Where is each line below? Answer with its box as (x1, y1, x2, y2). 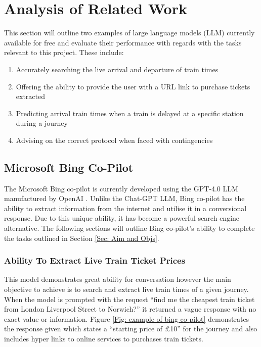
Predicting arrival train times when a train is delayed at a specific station (16, 108, 244, 118)
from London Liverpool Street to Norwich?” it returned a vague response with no (4, 304, 256, 314)
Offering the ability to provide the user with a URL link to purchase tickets (16, 81, 250, 91)
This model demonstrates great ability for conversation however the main (4, 274, 231, 284)
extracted (16, 91, 46, 102)
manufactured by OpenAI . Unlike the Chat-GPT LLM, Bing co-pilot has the (4, 193, 245, 204)
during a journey (16, 118, 68, 128)
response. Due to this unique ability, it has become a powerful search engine (4, 213, 240, 223)
